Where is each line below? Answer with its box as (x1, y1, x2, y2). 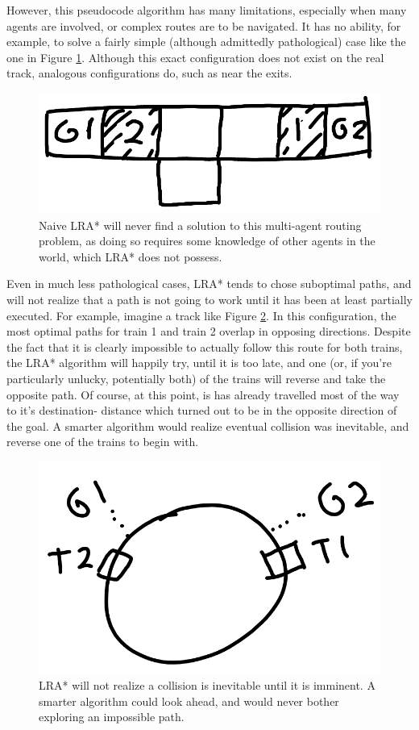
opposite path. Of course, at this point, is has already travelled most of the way (6, 386, 400, 403)
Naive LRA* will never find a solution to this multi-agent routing (39, 216, 362, 233)
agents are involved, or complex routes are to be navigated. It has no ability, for (6, 17, 401, 34)
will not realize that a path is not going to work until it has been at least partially (6, 290, 413, 307)
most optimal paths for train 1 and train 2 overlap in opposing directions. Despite (6, 323, 411, 340)
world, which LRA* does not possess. (39, 248, 222, 265)
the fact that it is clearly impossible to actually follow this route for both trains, (6, 338, 403, 355)
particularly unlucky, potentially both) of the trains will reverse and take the (6, 369, 386, 386)
